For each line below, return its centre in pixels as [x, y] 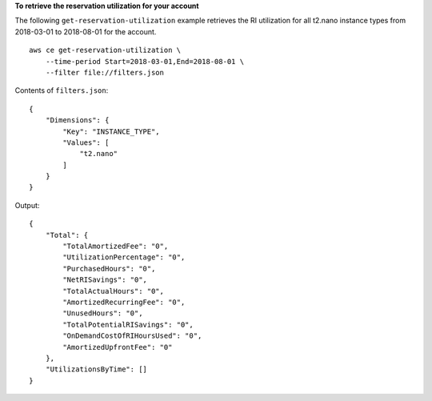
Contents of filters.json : [62, 90]
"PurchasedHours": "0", [109, 269]
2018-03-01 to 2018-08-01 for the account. [86, 31]
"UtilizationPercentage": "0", [124, 257]
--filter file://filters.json [104, 72]
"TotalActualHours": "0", [113, 291]
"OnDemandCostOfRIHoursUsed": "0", [132, 336]
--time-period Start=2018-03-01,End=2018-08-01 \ [144, 61]
